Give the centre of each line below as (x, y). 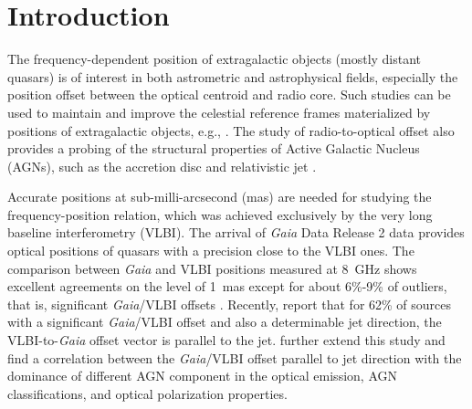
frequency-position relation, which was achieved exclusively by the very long (220, 214)
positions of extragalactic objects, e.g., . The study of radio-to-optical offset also (231, 130)
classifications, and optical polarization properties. (147, 393)
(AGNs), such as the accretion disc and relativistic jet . (162, 166)
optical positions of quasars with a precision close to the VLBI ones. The (211, 251)
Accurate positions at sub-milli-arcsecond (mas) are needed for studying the (220, 197)
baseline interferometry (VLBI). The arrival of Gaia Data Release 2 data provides (236, 232)
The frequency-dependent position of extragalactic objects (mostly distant (215, 59)
